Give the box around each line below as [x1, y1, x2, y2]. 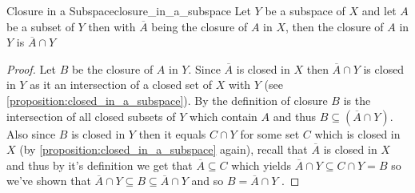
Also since [6, 125, 56, 142]
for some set [240, 125, 300, 142]
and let [361, 2, 397, 18]
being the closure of [151, 18, 248, 34]
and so [191, 172, 224, 189]
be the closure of [71, 60, 154, 77]
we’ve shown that [6, 172, 91, 189]
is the [343, 91, 371, 108]
